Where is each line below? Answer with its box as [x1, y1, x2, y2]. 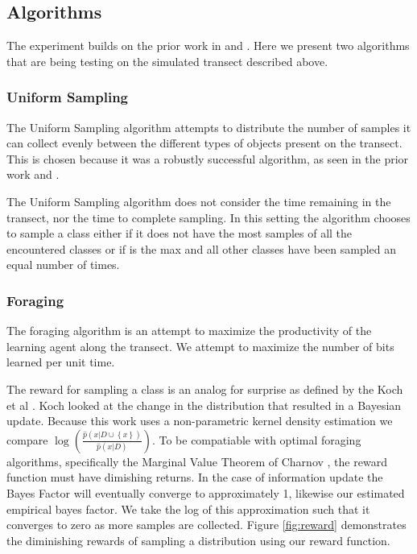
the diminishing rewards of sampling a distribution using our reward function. [6, 531, 390, 548]
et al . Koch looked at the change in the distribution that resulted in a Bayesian [6, 396, 402, 413]
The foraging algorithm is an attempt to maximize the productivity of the [6, 322, 372, 339]
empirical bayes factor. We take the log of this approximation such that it [6, 500, 370, 517]
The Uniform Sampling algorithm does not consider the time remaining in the [6, 192, 391, 209]
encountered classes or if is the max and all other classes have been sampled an [6, 240, 397, 257]
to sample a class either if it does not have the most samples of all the [6, 225, 353, 242]
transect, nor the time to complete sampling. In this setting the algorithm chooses [6, 209, 411, 225]
